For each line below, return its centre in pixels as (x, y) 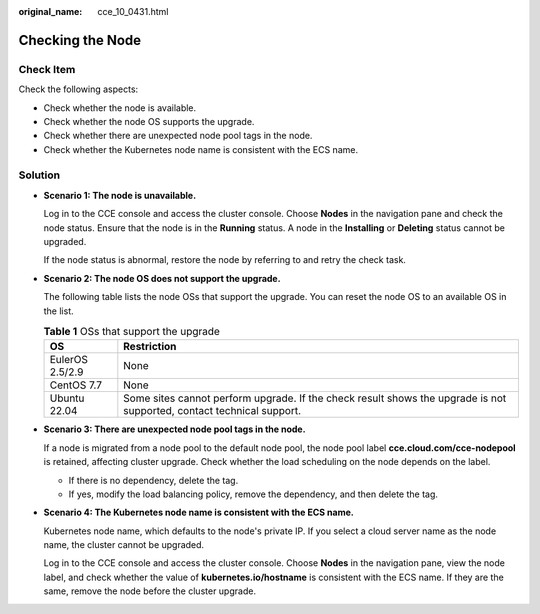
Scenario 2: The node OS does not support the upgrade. (162, 278)
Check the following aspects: (78, 89)
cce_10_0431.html (133, 11)
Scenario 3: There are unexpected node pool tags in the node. (174, 429)
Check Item (47, 69)
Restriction (150, 347)
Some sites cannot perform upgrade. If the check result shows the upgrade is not (315, 398)
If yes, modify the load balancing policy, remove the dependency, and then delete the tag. (253, 494)
